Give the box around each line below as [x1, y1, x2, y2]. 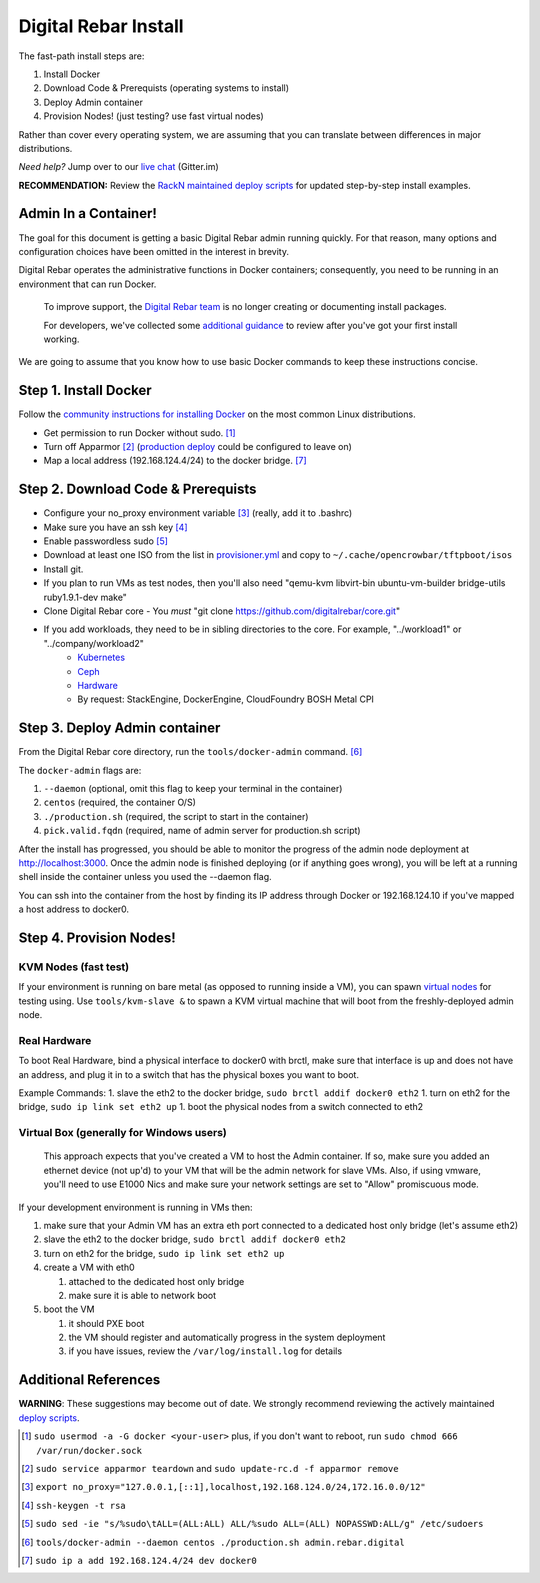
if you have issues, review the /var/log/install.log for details [68, 1345, 343, 1357]
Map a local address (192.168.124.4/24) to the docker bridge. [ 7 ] [43, 455, 307, 467]
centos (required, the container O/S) [43, 796, 197, 809]
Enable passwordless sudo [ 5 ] [43, 535, 169, 547]
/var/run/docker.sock [36, 1445, 142, 1456]
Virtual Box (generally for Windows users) [18, 1126, 227, 1140]
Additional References [18, 1371, 161, 1389]
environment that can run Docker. [18, 278, 157, 290]
